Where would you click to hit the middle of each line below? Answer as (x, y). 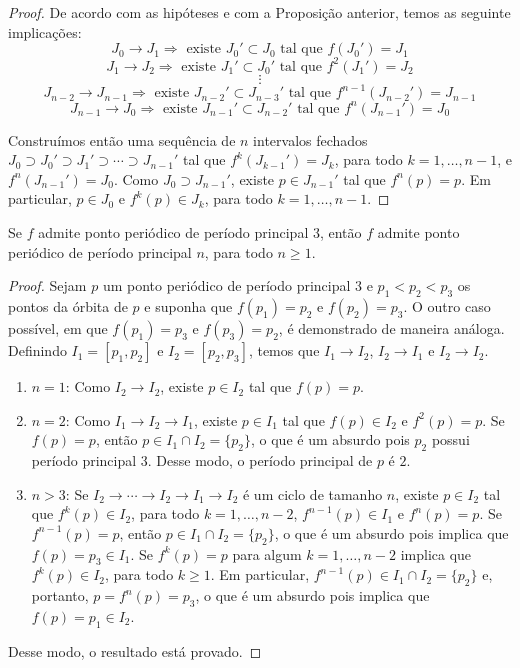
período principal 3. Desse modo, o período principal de (202, 460)
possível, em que (58, 328)
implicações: (45, 31)
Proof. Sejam (47, 285)
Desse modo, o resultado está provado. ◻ (135, 650)
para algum (267, 553)
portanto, (60, 595)
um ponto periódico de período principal (226, 285)
